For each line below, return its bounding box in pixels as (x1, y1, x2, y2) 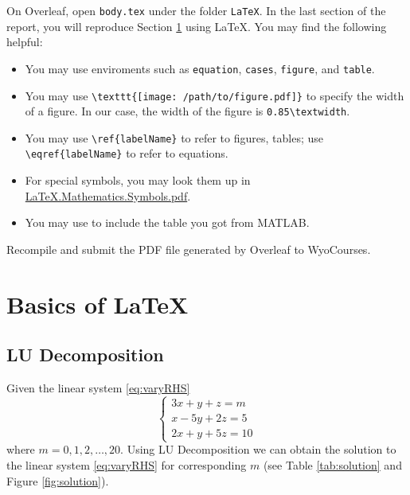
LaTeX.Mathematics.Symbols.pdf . (25, 187, 191, 204)
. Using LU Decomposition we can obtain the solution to (120, 441, 396, 458)
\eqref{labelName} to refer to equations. (25, 145, 228, 162)
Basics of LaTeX (6, 287, 189, 320)
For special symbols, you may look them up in (25, 172, 251, 189)
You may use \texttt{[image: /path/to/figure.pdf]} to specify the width (25, 87, 404, 103)
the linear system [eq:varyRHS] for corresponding (6, 456, 247, 473)
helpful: (6, 33, 43, 50)
